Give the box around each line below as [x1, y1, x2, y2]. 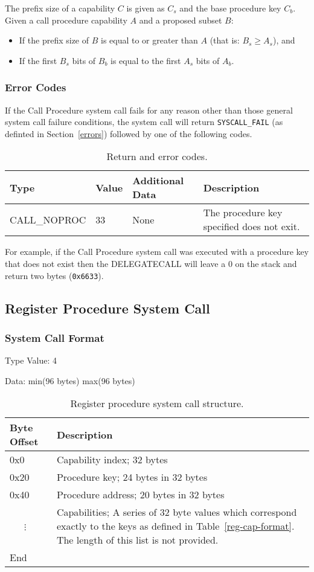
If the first [19, 54, 57, 66]
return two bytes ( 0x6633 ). [5, 269, 104, 281]
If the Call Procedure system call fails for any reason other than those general [5, 103, 293, 116]
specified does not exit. [203, 219, 300, 234]
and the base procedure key [179, 2, 281, 14]
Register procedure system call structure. [70, 396, 244, 411]
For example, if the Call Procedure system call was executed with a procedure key [5, 245, 309, 258]
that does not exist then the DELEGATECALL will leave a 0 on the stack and [5, 257, 297, 270]
